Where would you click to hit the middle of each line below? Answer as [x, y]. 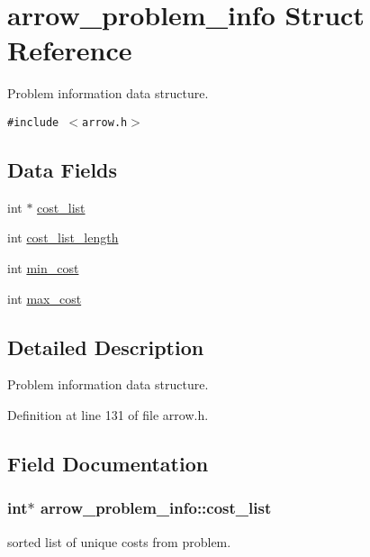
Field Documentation [108, 463]
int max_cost [45, 298]
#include [33, 122]
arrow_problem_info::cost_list [156, 508]
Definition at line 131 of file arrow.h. [108, 414]
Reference [70, 50]
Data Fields [63, 169]
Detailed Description [106, 347]
